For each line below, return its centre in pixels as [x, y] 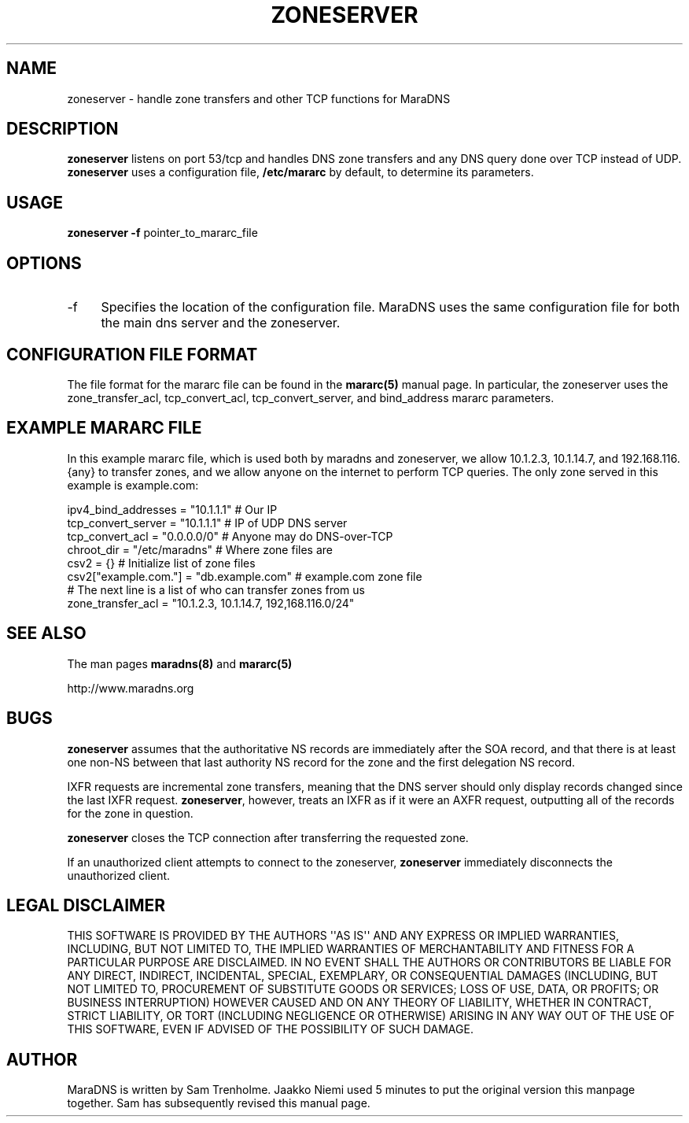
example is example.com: [133, 485]
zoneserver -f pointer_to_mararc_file [162, 233]
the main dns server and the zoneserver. [221, 323]
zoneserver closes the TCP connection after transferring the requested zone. [268, 837]
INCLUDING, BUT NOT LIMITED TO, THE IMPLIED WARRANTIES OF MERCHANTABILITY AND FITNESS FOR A [351, 949]
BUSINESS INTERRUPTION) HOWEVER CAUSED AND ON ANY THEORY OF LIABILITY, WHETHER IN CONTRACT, [359, 1003]
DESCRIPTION [63, 129]
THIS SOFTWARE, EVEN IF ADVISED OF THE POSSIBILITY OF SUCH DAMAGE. [270, 1029]
